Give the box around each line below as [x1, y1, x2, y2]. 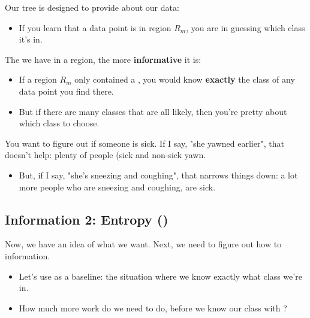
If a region [19, 73, 57, 86]
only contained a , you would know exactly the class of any [74, 73, 295, 86]
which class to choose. [19, 117, 100, 129]
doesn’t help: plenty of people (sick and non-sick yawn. [5, 149, 206, 161]
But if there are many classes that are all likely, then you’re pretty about [19, 105, 287, 117]
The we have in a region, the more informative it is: [5, 53, 201, 65]
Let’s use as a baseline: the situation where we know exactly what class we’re [19, 269, 302, 282]
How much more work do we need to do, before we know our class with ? [19, 301, 287, 314]
